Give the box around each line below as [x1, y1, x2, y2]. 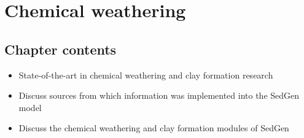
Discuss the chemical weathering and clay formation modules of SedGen [18, 121, 289, 134]
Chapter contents [4, 39, 117, 58]
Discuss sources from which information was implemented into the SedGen [18, 89, 300, 102]
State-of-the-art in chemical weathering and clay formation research [18, 68, 273, 81]
